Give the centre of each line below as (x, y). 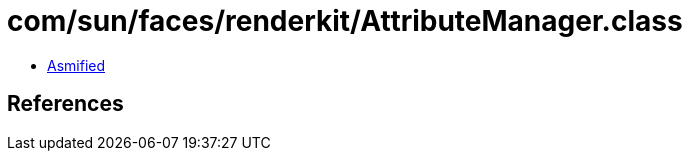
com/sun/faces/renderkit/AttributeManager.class (345, 21)
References (65, 104)
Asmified (76, 65)
